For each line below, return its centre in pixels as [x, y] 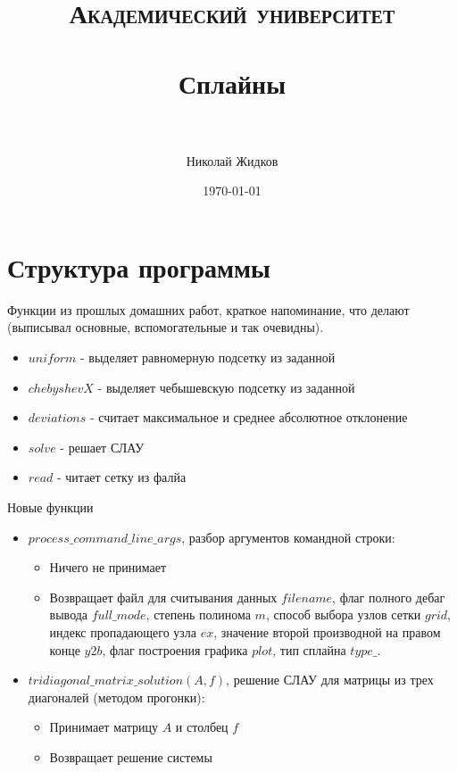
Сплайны [232, 83]
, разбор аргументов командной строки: [288, 537]
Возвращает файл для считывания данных [163, 597]
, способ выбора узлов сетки [343, 614]
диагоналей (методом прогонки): [116, 697]
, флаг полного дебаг [389, 597]
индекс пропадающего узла [123, 631]
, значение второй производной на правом [327, 631]
